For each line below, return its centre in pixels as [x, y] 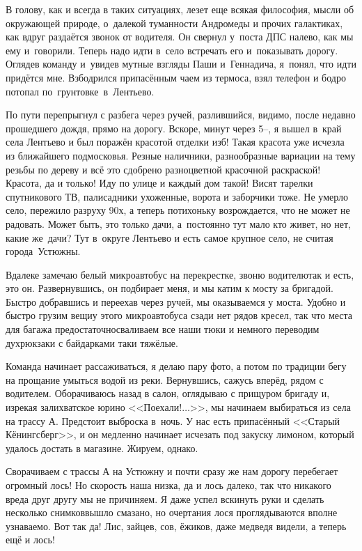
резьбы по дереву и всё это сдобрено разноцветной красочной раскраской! [163, 169]
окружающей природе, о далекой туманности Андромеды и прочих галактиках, [174, 23]
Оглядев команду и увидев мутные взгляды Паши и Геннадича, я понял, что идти [181, 64]
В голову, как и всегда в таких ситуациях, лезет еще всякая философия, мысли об [180, 9]
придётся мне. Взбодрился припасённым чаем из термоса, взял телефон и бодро [176, 77]
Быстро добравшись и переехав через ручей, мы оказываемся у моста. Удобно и [176, 301]
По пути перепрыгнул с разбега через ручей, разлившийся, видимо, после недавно [181, 115]
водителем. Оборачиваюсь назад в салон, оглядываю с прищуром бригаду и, [168, 393]
